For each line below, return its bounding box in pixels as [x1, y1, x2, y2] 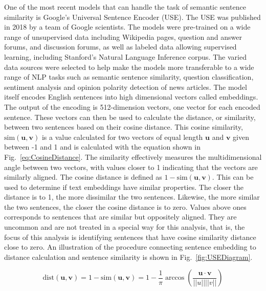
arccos [165, 274, 185, 282]
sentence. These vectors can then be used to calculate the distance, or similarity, [4, 111, 256, 122]
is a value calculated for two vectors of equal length [41, 131, 203, 142]
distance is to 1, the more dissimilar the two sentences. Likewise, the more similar [4, 191, 260, 202]
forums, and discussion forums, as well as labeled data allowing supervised [4, 41, 237, 52]
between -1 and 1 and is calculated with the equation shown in [4, 141, 201, 152]
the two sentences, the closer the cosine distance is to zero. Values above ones [4, 201, 247, 212]
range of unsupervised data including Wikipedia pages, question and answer [4, 31, 242, 42]
